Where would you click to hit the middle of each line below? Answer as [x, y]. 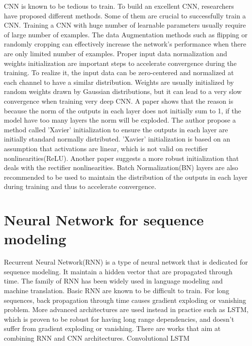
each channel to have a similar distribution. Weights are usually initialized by [119, 82]
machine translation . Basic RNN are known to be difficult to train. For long [117, 290]
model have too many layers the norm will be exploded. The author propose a [120, 120]
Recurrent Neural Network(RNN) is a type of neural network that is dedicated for [126, 262]
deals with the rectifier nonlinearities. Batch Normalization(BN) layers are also [121, 167]
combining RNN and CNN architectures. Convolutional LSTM [97, 338]
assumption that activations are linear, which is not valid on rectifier [106, 148]
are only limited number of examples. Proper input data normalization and [116, 53]
